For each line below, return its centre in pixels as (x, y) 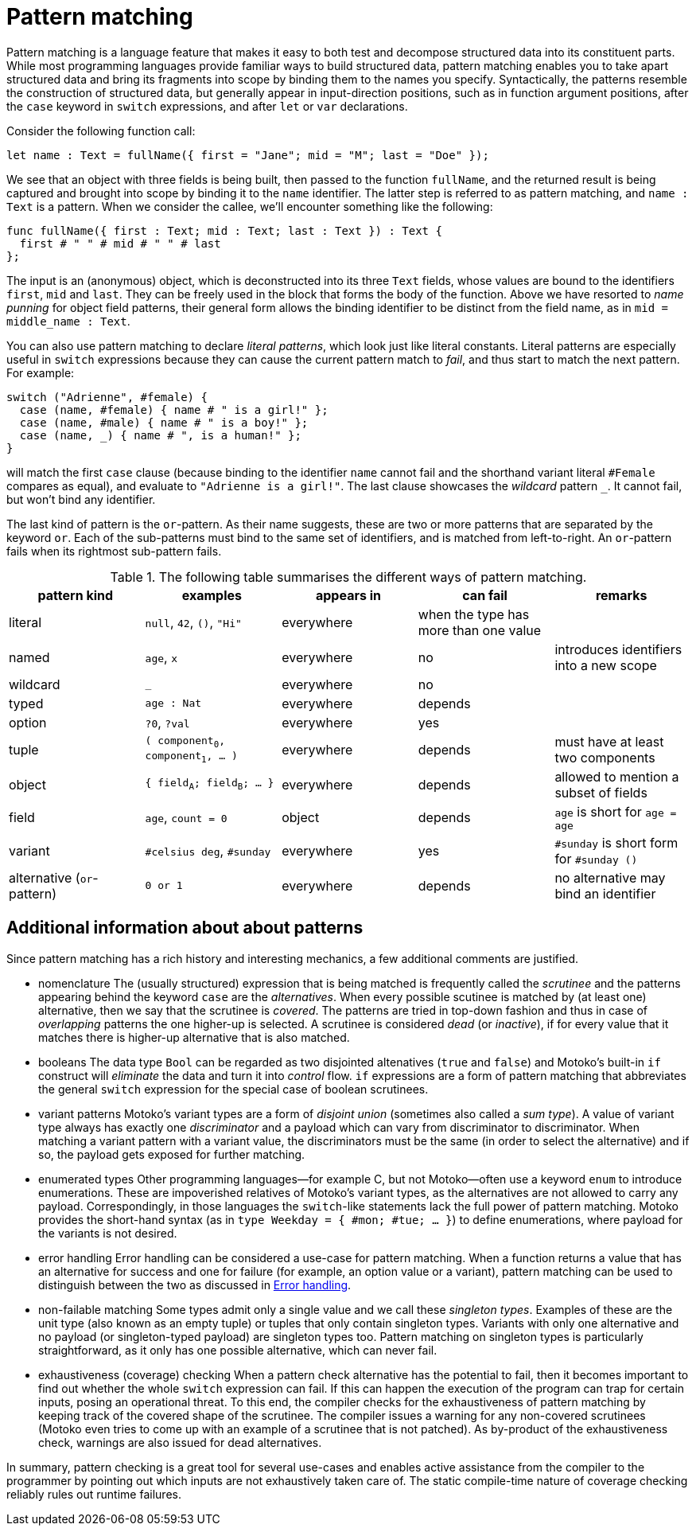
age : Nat (173, 704)
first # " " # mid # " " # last (120, 243)
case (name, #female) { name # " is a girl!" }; (174, 409)
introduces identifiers (618, 649)
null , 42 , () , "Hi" (193, 622)
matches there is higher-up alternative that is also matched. (194, 1037)
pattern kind (76, 595)
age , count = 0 (186, 818)
